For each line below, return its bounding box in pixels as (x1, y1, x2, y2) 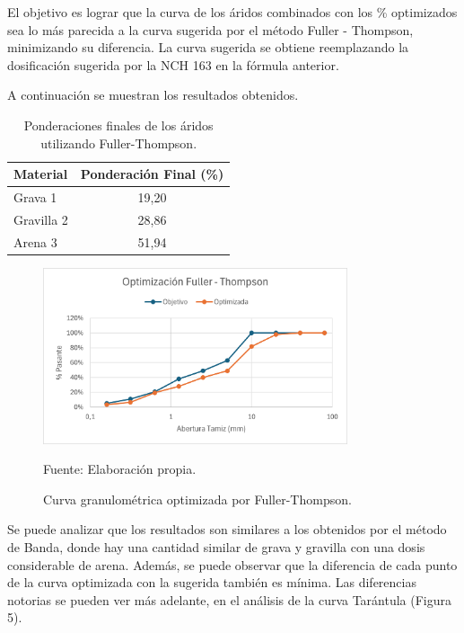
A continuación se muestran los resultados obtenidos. (7, 85, 299, 104)
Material (13, 165, 68, 183)
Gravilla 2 (13, 210, 68, 228)
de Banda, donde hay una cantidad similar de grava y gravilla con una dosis (7, 537, 425, 556)
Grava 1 (13, 188, 57, 206)
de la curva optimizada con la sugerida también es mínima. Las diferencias (7, 573, 416, 592)
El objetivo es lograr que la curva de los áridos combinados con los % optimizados (7, 3, 458, 21)
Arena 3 (13, 232, 57, 251)
